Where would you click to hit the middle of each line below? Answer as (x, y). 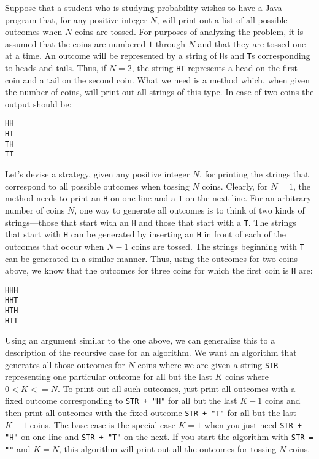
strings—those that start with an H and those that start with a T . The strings (151, 222)
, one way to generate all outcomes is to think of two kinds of (190, 210)
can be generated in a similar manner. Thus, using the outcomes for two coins (151, 258)
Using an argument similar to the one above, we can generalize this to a (140, 340)
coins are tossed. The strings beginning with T (218, 246)
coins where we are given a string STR (208, 364)
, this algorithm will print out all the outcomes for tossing (168, 449)
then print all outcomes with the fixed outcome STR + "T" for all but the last (151, 413)
